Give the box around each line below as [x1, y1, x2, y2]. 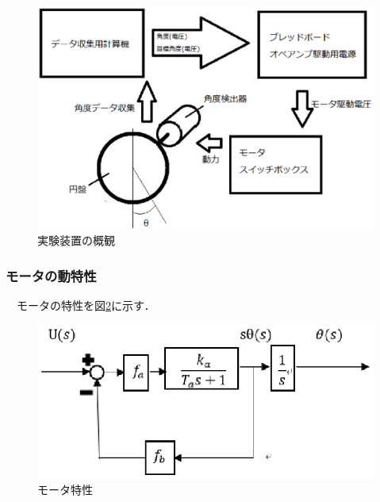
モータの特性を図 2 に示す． [16, 297, 155, 314]
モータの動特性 [6, 265, 97, 285]
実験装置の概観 [37, 232, 115, 249]
